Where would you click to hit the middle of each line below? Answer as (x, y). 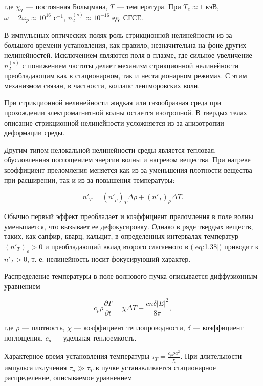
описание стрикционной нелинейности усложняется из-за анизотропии (114, 122)
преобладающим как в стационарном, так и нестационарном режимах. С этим (126, 75)
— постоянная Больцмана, (67, 6)
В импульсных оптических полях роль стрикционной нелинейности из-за (118, 35)
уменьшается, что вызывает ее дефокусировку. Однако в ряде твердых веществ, (129, 226)
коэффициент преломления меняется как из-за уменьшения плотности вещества (128, 170)
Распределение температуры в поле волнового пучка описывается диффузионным (131, 276)
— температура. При (149, 6)
